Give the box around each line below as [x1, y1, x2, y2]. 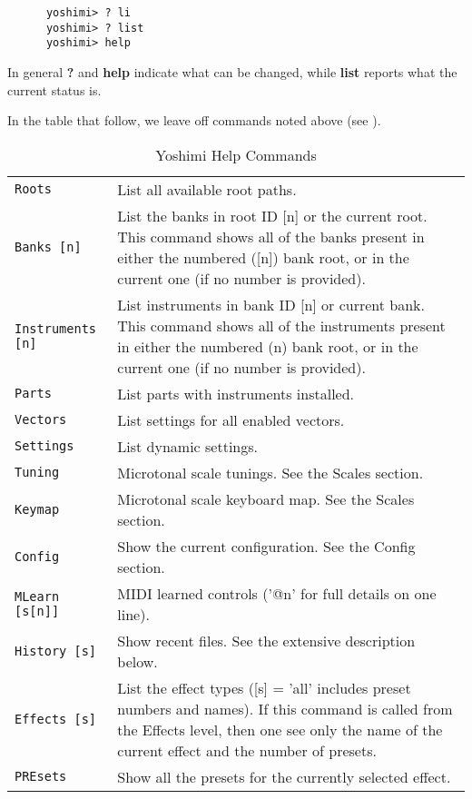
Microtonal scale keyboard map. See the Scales [117, 488, 415, 509]
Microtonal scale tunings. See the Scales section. [117, 461, 424, 483]
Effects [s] [15, 711, 97, 726]
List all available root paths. [117, 178, 297, 200]
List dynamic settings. [117, 435, 258, 457]
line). [117, 603, 150, 625]
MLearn [15, 588, 60, 604]
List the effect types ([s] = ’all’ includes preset [117, 676, 411, 698]
